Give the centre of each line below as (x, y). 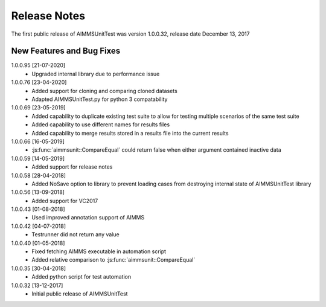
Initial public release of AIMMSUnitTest (80, 294)
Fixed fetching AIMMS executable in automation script (99, 251)
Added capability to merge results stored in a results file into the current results (130, 133)
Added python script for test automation (81, 277)
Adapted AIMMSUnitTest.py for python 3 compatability (100, 99)
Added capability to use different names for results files (101, 124)
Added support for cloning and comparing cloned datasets (104, 91)
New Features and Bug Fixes (66, 51)
